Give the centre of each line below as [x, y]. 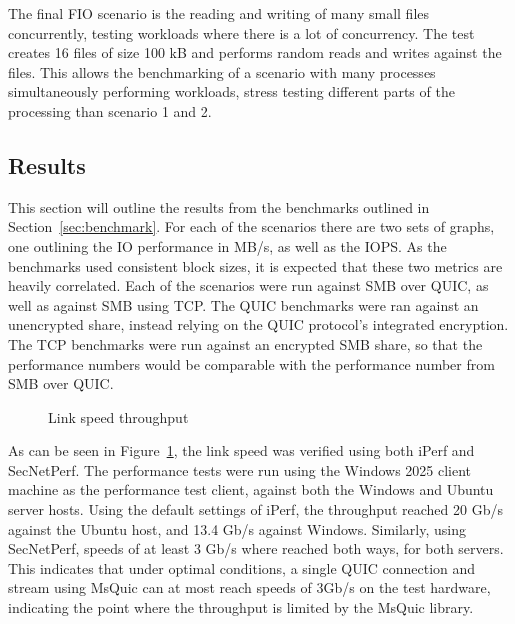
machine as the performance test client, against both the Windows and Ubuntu [251, 489]
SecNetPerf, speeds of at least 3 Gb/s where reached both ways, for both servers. [256, 548]
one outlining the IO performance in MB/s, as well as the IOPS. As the [227, 245]
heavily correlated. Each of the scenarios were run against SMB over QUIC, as [248, 285]
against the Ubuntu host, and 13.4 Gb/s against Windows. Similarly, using [237, 528]
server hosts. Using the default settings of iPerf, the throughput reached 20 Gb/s [255, 509]
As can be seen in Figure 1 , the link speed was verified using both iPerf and [241, 450]
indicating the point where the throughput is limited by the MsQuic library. [241, 607]
